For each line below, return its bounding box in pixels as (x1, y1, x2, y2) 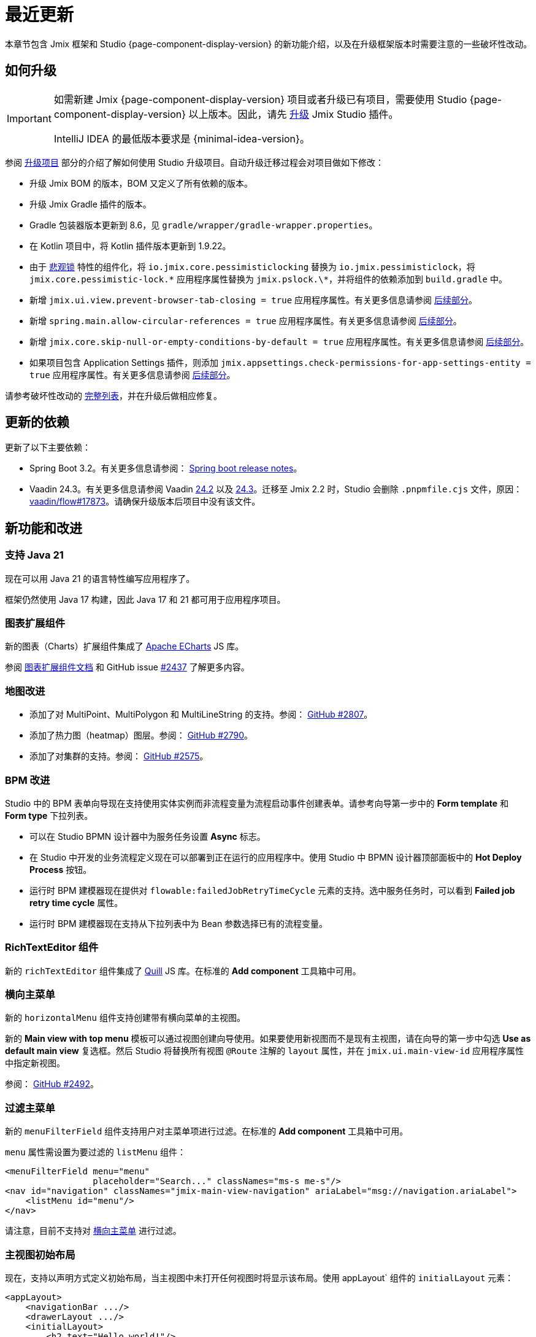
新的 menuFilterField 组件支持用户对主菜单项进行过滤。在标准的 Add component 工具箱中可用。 (5, 1126, 408, 1137)
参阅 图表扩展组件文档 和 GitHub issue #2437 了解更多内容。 (5, 662, 250, 673)
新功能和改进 (5, 520, 82, 536)
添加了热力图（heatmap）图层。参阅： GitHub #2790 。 (29, 730, 253, 741)
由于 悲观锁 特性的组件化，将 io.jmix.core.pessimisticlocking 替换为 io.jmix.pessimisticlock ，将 (29, 261, 475, 272)
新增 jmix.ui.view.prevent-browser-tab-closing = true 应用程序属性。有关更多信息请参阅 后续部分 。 (29, 294, 477, 305)
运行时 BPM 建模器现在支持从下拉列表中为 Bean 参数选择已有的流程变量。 (29, 918, 328, 929)
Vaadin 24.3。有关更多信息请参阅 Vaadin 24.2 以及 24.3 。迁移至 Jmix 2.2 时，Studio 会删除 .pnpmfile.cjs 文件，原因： (29, 484, 523, 495)
